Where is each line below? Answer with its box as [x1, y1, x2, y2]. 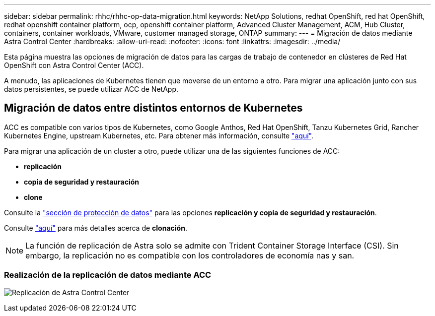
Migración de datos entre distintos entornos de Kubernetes [4, 102, 303, 115]
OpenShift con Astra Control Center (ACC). [4, 61, 144, 69]
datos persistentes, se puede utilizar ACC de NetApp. [4, 85, 178, 93]
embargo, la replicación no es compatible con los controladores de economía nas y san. [25, 250, 355, 260]
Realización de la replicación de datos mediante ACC [4, 270, 212, 280]
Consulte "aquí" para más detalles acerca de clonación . [4, 223, 187, 232]
